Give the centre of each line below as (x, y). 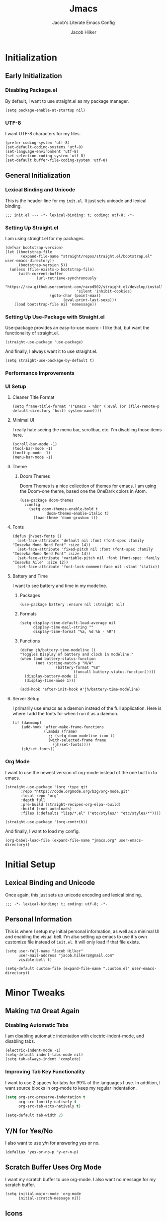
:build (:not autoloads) (46, 809)
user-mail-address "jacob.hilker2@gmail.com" (66, 955)
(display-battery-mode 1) (51, 676)
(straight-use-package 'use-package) (44, 342)
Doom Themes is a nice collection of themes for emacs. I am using (88, 486)
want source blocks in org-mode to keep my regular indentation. (71, 1088)
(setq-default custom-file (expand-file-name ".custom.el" (68, 968)
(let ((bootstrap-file (29, 252)
